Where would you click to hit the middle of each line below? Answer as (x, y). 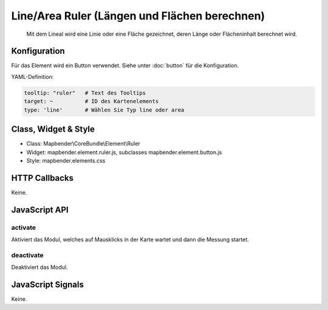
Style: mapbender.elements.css (66, 160)
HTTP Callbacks (43, 178)
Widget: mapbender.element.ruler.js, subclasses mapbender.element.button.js (124, 152)
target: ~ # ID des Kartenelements (91, 101)
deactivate (27, 255)
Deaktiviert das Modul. (39, 268)
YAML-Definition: (32, 76)
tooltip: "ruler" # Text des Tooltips (85, 93)
